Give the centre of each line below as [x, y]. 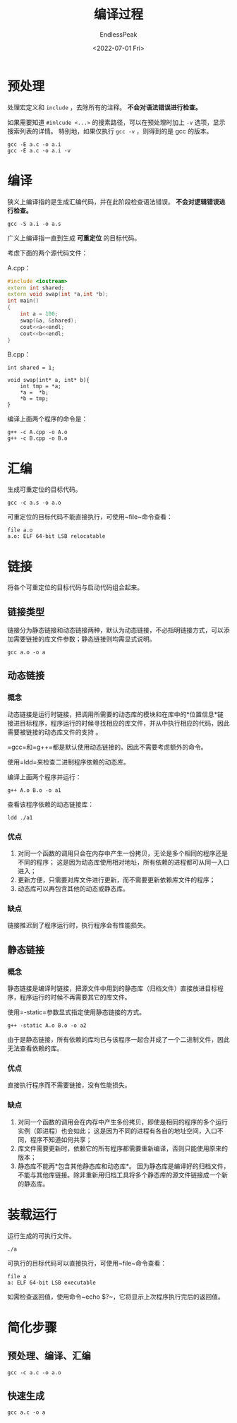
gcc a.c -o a [26, 1412]
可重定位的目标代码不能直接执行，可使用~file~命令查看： [90, 517]
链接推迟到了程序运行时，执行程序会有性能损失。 [78, 925]
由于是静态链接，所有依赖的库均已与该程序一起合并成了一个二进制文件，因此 [119, 1040]
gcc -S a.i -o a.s [34, 224]
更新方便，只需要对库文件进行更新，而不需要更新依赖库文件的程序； [116, 880]
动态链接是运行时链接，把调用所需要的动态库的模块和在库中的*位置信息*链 [116, 714]
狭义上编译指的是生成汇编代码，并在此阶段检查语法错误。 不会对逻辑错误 [113, 201]
